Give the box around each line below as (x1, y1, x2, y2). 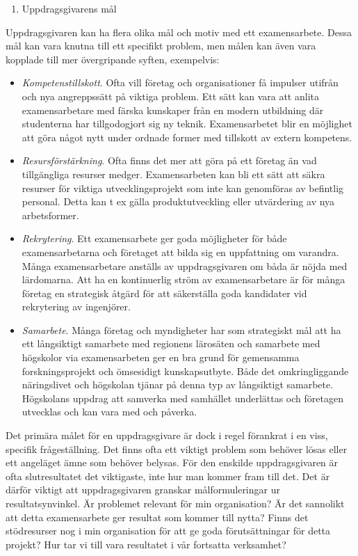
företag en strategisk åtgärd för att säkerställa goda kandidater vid (22, 285, 307, 300)
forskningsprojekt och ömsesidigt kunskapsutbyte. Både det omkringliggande (22, 363, 349, 378)
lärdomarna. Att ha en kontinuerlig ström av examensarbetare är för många (22, 272, 345, 287)
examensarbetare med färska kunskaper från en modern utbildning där (22, 102, 324, 117)
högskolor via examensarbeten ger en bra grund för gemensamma (22, 350, 300, 365)
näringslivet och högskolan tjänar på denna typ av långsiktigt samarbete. (22, 377, 334, 392)
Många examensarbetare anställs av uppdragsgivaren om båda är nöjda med (22, 258, 348, 273)
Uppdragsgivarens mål (22, 1, 117, 15)
